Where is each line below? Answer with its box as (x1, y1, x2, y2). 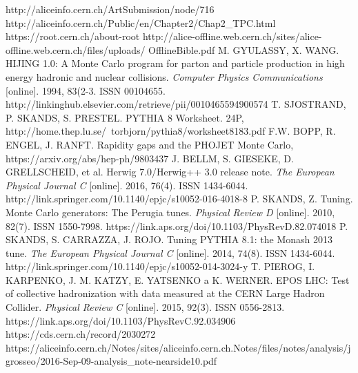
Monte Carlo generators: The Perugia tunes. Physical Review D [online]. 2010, (6, 204, 335, 219)
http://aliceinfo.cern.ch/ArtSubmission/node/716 (6, 2, 215, 16)
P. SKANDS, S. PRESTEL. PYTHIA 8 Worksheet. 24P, (6, 110, 244, 124)
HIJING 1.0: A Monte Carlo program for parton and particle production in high (6, 56, 345, 70)
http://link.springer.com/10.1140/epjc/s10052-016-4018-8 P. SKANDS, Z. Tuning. (6, 191, 353, 206)
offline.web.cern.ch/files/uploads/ (6, 42, 146, 57)
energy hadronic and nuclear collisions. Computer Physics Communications (6, 69, 323, 84)
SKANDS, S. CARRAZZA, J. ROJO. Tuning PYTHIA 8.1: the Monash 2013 (6, 232, 332, 247)
